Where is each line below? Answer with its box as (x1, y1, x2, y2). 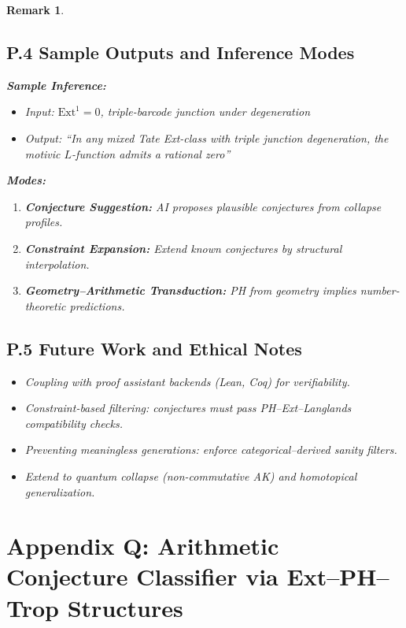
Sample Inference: (6, 76, 106, 93)
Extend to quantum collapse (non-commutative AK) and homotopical (24, 467, 357, 484)
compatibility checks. (24, 414, 123, 431)
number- (360, 282, 400, 299)
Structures (67, 591, 183, 623)
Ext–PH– (286, 560, 389, 593)
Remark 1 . (6, 2, 65, 17)
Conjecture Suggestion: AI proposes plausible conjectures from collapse (24, 198, 382, 214)
